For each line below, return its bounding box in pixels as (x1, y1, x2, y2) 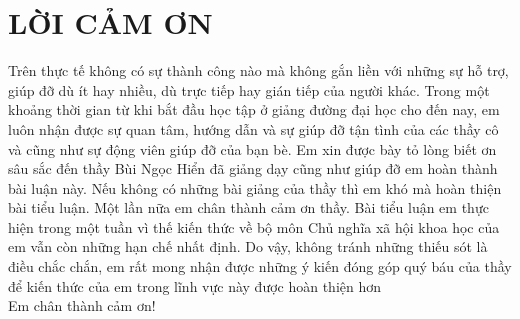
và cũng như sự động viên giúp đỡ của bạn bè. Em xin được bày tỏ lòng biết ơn (8, 138, 497, 159)
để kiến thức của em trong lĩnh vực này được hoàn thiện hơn (8, 275, 382, 296)
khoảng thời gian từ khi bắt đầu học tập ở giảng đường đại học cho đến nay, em (8, 99, 500, 120)
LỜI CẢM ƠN (8, 2, 213, 43)
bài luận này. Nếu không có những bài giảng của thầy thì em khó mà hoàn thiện (8, 177, 502, 198)
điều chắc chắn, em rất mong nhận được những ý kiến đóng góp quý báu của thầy (8, 256, 512, 277)
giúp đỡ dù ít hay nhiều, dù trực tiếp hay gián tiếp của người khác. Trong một (8, 79, 490, 100)
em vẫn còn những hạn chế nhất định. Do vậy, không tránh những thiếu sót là (8, 236, 488, 257)
